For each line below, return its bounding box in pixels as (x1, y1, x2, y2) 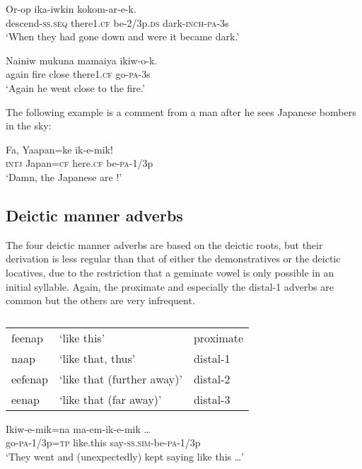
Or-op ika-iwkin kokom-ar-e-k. (6, 1, 136, 16)
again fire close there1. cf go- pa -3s (6, 66, 151, 81)
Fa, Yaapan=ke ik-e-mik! (6, 141, 113, 156)
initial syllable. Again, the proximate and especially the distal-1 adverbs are (6, 279, 334, 294)
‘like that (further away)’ (59, 370, 182, 387)
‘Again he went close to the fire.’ (6, 80, 145, 95)
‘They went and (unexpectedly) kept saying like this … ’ (6, 448, 245, 463)
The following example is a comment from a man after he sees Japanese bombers (6, 104, 356, 119)
